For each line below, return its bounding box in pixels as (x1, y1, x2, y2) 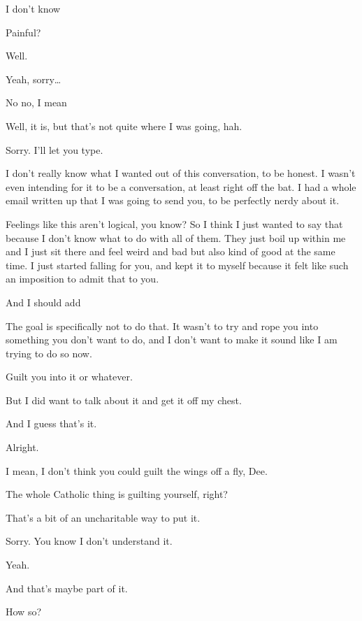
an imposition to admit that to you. (6, 271, 159, 286)
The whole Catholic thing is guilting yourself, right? (6, 487, 228, 501)
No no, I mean (6, 95, 67, 110)
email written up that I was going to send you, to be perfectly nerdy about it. (6, 193, 340, 208)
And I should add (6, 294, 81, 309)
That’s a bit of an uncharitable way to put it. (6, 510, 201, 524)
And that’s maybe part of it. (6, 580, 128, 595)
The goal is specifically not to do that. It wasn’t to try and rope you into (6, 318, 319, 333)
